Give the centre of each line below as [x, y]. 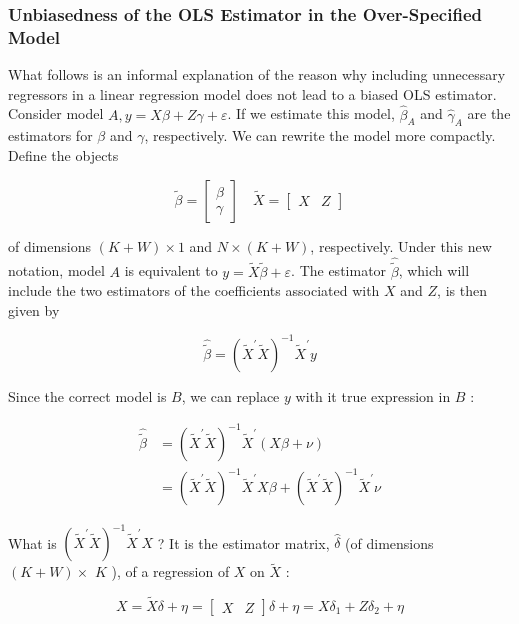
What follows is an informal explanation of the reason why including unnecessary [257, 74]
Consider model [56, 113]
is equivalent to [171, 270]
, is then [462, 290]
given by [34, 309]
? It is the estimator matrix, [243, 542]
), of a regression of [170, 571]
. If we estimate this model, [311, 113]
